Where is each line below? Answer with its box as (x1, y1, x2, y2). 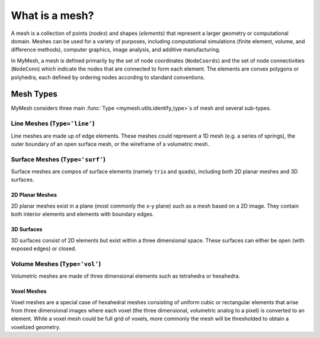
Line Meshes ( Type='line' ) (11, 119, 95, 127)
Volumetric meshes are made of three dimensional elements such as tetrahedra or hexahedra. (11, 273, 241, 280)
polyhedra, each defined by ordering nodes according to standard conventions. (11, 74, 206, 81)
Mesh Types (11, 89, 57, 99)
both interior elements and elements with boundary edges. (11, 211, 154, 218)
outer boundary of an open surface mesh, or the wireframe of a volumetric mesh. (11, 140, 210, 148)
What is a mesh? (11, 9, 94, 22)
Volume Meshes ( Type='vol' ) (11, 260, 101, 268)
